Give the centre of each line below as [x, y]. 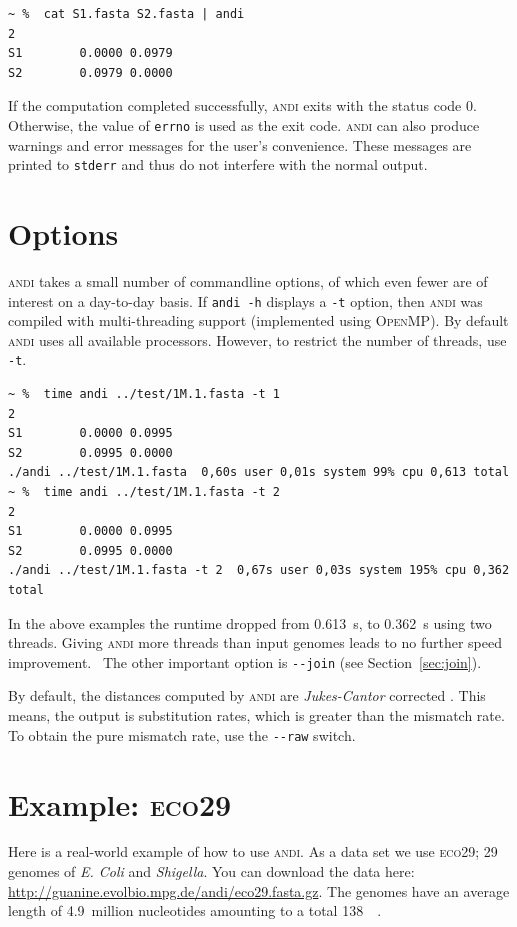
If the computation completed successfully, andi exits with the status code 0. [242, 105]
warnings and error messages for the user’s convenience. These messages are [240, 144]
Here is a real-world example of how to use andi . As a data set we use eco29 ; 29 [253, 851]
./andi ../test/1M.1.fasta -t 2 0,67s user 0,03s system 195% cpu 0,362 [259, 570]
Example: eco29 [120, 803]
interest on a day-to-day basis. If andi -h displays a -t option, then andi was [245, 300]
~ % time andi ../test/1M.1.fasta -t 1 [144, 394]
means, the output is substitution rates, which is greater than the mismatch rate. [256, 715]
